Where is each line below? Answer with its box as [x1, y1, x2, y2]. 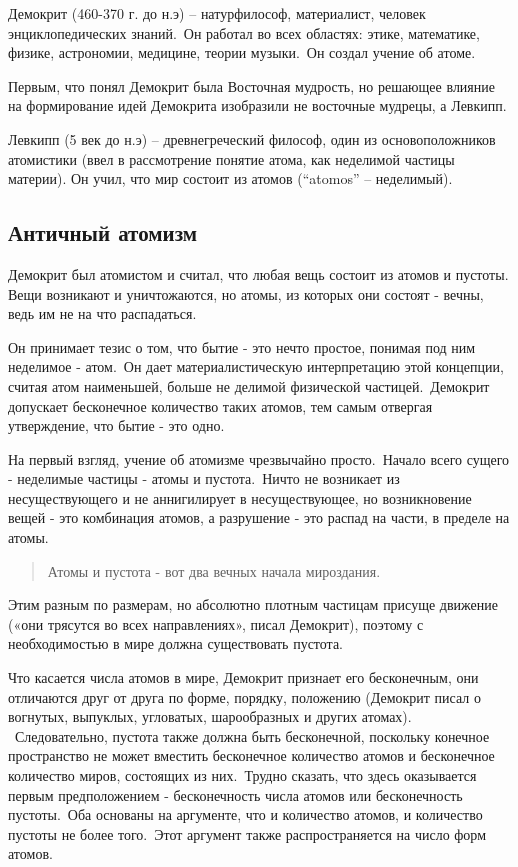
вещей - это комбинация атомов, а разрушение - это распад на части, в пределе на [8, 507, 510, 528]
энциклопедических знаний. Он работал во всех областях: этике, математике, [8, 22, 480, 43]
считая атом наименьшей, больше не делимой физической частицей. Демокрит [8, 375, 490, 396]
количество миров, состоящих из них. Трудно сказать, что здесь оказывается [8, 765, 477, 786]
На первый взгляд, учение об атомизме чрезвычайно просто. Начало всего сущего [8, 448, 510, 469]
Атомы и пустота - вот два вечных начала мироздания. [47, 560, 381, 581]
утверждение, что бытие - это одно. [8, 415, 225, 436]
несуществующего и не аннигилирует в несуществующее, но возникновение [8, 487, 472, 508]
